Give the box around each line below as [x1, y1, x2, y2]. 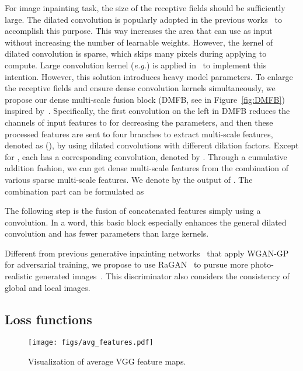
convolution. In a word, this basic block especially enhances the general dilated [5, 216, 287, 228]
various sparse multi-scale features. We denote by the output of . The [5, 173, 253, 185]
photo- [250, 258, 274, 271]
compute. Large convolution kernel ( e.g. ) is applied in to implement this [5, 58, 267, 71]
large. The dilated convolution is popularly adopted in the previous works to [5, 13, 282, 25]
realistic [5, 270, 33, 282]
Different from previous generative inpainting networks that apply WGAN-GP [5, 247, 289, 259]
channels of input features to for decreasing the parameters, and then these [5, 116, 273, 128]
